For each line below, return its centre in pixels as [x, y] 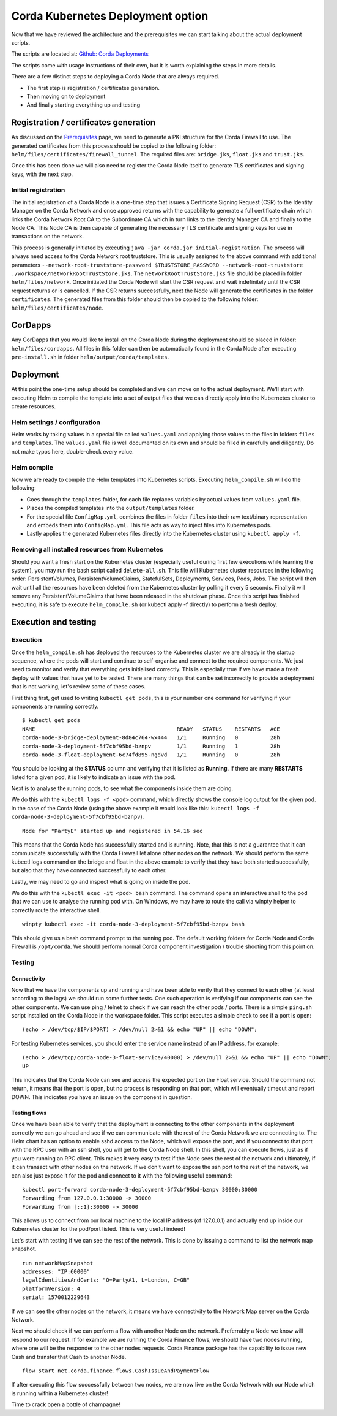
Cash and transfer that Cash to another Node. [69, 1357]
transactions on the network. [47, 237]
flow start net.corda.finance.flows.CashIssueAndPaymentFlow [116, 1371]
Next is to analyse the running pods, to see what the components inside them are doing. [122, 788]
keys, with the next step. [42, 174]
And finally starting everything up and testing [83, 105]
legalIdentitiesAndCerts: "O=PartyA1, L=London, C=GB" [106, 1280]
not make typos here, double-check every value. [72, 451]
